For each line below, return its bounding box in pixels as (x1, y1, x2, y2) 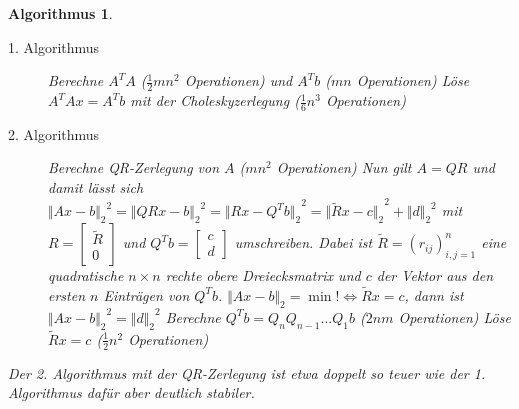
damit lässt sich (48, 177, 144, 198)
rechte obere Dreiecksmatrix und (165, 265, 361, 286)
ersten (48, 284, 86, 305)
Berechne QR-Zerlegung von (48, 157, 220, 178)
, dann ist (404, 284, 464, 305)
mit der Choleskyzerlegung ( (130, 90, 300, 111)
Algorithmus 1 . (8, 3, 113, 23)
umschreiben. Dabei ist (234, 232, 373, 253)
